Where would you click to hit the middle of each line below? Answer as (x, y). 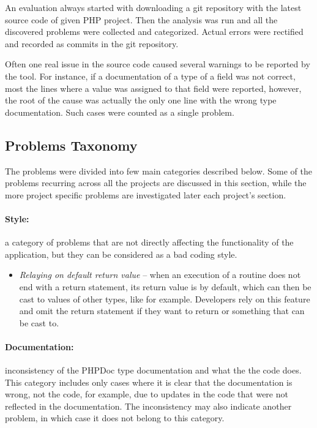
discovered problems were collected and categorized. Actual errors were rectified (154, 32)
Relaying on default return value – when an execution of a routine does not (160, 275)
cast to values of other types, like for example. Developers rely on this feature (165, 298)
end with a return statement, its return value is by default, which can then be (165, 286)
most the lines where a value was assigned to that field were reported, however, (153, 88)
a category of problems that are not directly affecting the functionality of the (149, 242)
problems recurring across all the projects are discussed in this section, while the (156, 183)
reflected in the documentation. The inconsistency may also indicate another (148, 406)
